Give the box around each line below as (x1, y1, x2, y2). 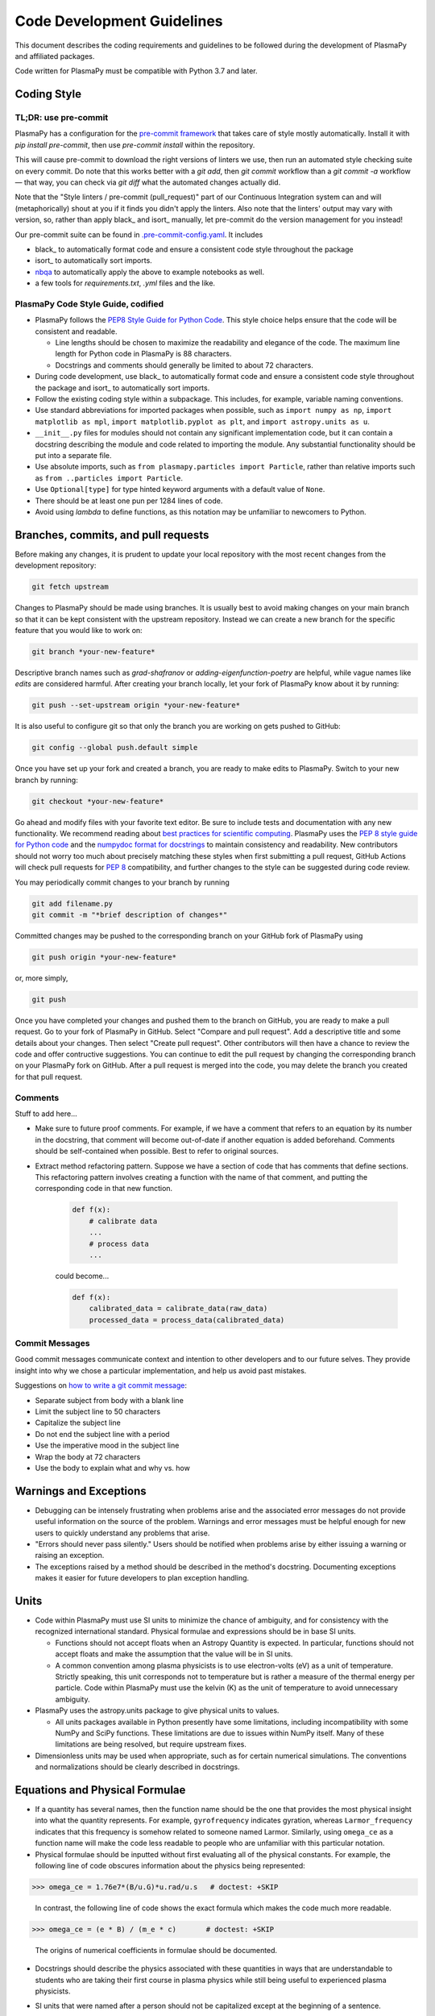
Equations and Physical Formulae (14, 1783, 186, 1797)
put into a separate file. (35, 451, 112, 460)
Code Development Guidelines (14, 12, 223, 30)
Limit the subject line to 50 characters (35, 1406, 161, 1416)
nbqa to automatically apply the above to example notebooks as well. (35, 267, 265, 277)
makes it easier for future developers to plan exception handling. (35, 1573, 250, 1583)
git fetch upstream (31, 582, 109, 592)
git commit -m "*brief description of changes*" (31, 910, 228, 919)
